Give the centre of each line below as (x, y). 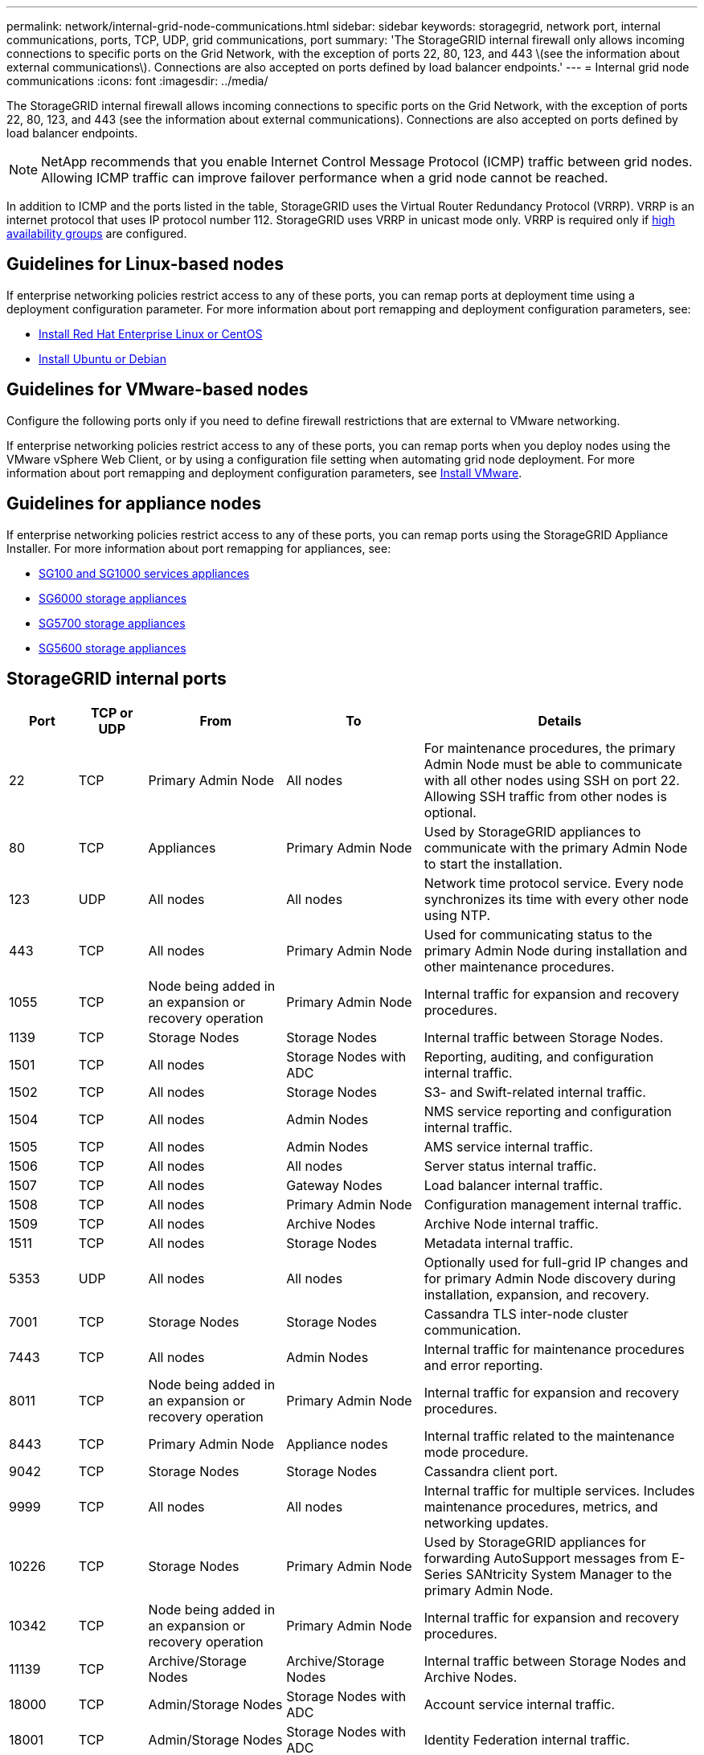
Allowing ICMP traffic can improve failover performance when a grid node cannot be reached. (325, 178)
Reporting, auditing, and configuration (539, 1057)
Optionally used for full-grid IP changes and (556, 1263)
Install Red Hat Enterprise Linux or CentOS (151, 333)
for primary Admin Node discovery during (550, 1279)
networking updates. (486, 1523)
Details (560, 721)
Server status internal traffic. (510, 1166)
